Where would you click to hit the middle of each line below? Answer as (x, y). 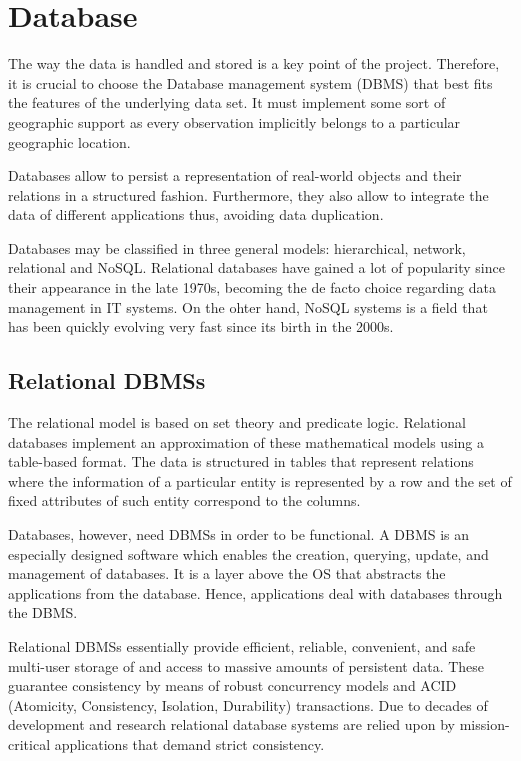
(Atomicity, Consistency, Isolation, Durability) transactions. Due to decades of (248, 704)
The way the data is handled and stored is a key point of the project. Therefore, (254, 63)
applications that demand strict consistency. (189, 743)
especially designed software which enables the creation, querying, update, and (248, 553)
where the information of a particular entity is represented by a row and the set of (260, 480)
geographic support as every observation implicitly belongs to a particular (234, 121)
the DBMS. (43, 612)
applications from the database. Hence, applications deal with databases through (255, 592)
